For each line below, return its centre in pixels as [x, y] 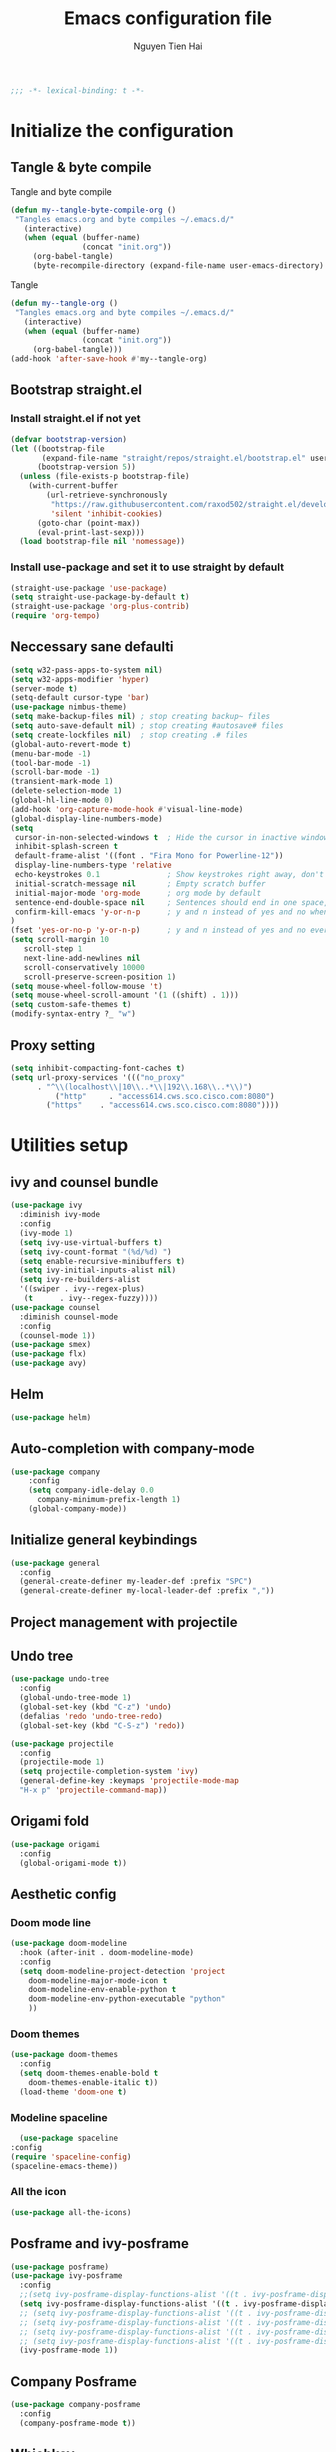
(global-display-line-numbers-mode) [86, 818]
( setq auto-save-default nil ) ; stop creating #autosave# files [147, 726]
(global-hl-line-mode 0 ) [62, 800]
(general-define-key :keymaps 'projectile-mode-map [129, 1781]
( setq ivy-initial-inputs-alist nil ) [98, 1270]
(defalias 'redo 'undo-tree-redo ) [91, 1716]
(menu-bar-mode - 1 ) [51, 753]
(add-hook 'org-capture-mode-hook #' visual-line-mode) [127, 809]
